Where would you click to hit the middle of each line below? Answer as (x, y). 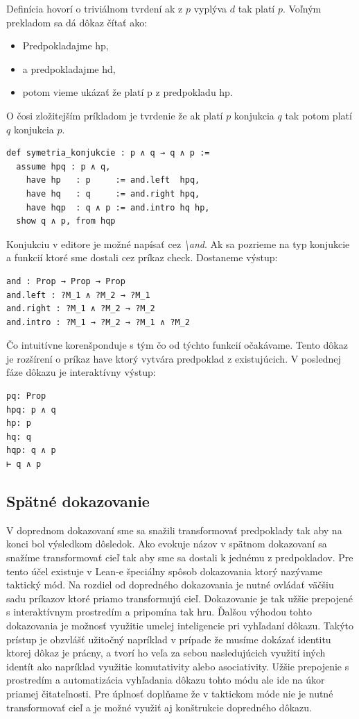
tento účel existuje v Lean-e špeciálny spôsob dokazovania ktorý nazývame (164, 571)
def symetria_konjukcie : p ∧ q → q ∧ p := (108, 153)
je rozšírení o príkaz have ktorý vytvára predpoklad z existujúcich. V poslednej (174, 358)
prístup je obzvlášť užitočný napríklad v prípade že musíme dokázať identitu (169, 639)
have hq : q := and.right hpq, (113, 193)
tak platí (256, 8)
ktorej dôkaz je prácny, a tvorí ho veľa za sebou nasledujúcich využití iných (166, 653)
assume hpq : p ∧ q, (63, 166)
